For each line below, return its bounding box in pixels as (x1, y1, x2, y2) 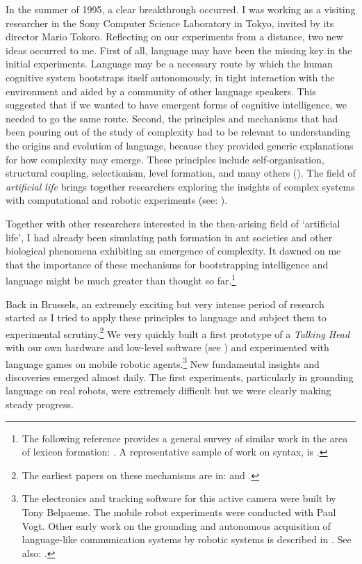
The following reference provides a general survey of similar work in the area (22, 430, 348, 445)
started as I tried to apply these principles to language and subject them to (6, 310, 327, 325)
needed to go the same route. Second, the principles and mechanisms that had (6, 111, 338, 125)
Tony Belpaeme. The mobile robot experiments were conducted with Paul (22, 504, 336, 519)
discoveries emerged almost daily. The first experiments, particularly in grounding (6, 369, 354, 384)
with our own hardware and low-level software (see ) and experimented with (6, 339, 329, 354)
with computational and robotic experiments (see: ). (6, 193, 228, 207)
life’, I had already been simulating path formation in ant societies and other (6, 229, 333, 244)
